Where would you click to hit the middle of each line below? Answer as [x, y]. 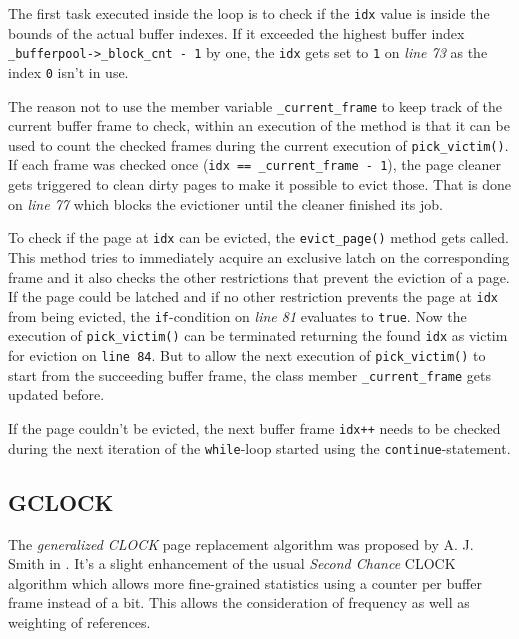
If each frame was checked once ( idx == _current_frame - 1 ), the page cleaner [254, 164]
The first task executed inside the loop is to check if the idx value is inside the [249, 13]
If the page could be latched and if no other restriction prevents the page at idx [253, 296]
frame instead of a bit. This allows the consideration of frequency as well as [239, 602]
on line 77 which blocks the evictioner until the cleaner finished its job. [226, 203]
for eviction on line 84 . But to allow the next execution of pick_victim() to [247, 355]
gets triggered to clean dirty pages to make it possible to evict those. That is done [259, 184]
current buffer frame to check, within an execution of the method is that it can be [259, 125]
